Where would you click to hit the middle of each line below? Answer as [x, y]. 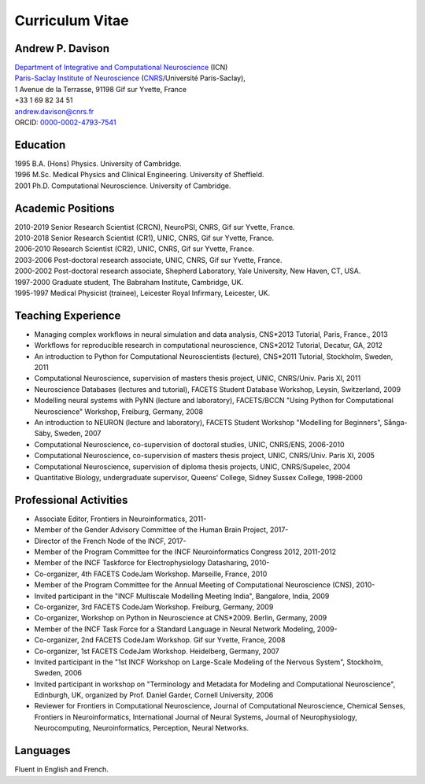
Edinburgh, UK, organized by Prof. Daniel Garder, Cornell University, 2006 [154, 695]
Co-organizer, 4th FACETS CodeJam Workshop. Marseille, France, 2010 [151, 574]
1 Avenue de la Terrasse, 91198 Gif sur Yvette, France [101, 89]
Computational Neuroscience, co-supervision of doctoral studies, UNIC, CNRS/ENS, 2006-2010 [190, 444]
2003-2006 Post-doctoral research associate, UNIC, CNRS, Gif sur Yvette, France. [148, 260]
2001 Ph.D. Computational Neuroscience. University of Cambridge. [123, 186]
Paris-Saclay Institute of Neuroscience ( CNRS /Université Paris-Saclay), [130, 78]
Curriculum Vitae [72, 20]
